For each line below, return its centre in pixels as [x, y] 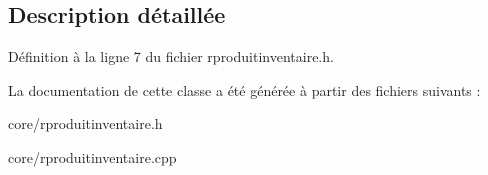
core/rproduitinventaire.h [85, 123]
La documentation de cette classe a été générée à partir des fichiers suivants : [244, 89]
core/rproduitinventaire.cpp [92, 156]
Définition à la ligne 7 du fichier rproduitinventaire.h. [171, 56]
